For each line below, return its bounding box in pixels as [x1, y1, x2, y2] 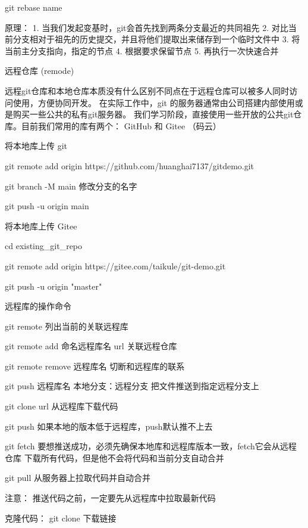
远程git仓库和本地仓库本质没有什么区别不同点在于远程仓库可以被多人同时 [5, 84, 290, 97]
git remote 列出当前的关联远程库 [5, 319, 128, 332]
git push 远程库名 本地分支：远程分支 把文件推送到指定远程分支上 [5, 380, 259, 392]
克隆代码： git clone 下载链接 [5, 511, 117, 524]
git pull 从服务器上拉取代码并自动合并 [5, 471, 151, 484]
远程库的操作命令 [5, 300, 71, 312]
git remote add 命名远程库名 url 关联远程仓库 [5, 340, 177, 352]
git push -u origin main [5, 200, 89, 212]
